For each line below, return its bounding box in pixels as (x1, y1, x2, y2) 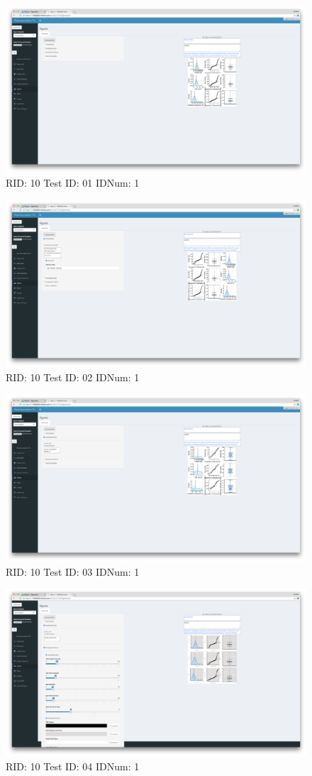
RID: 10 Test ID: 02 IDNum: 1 (6, 369, 140, 384)
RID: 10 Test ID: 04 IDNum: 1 (6, 758, 140, 773)
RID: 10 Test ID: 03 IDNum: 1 (6, 564, 140, 579)
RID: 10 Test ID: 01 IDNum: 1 (6, 175, 140, 190)
